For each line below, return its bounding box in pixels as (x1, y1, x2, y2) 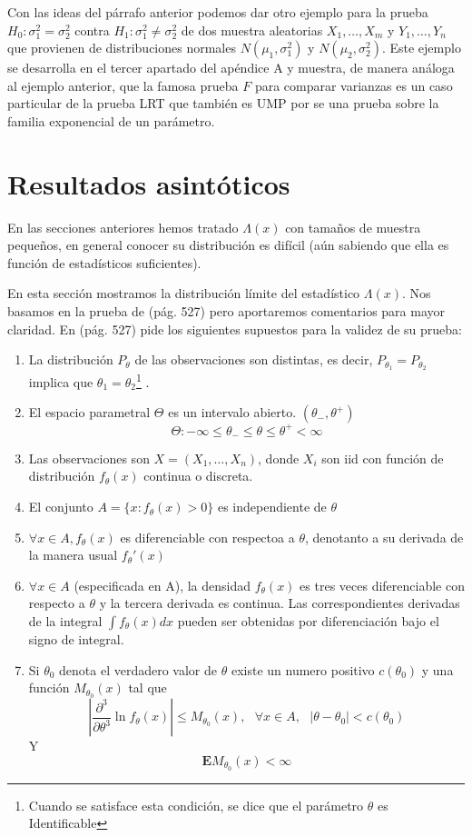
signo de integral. (28, 630, 124, 649)
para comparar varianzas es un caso (254, 75, 453, 95)
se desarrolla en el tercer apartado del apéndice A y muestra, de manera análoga (7, 58, 455, 77)
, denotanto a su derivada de (304, 527, 464, 546)
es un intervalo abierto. (168, 403, 297, 422)
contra (74, 20, 110, 39)
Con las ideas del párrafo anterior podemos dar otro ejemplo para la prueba (7, 3, 428, 21)
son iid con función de (321, 448, 444, 467)
